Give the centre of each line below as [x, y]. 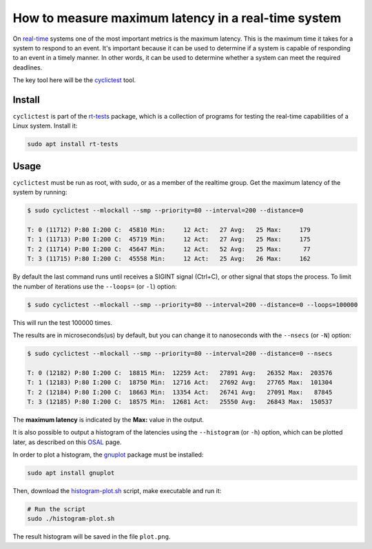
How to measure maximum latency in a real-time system [177, 18]
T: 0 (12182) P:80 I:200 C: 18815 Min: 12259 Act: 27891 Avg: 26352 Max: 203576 [180, 373]
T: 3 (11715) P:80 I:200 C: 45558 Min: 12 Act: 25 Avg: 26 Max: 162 [169, 259]
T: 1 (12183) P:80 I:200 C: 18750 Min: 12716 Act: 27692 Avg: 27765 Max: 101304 [180, 382]
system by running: [40, 192]
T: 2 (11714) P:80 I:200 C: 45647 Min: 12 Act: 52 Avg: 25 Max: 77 [169, 249]
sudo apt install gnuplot [71, 473]
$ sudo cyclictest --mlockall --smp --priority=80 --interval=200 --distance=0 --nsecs [180, 353]
